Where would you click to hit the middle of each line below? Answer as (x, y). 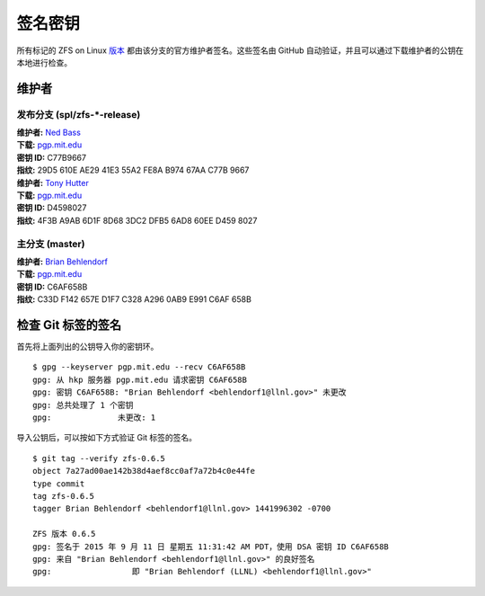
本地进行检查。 (44, 62)
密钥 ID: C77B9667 (52, 157)
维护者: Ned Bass (48, 133)
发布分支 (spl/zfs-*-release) (79, 114)
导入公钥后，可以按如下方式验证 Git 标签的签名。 (107, 438)
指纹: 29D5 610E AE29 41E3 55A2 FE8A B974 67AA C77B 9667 (133, 170)
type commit (59, 484)
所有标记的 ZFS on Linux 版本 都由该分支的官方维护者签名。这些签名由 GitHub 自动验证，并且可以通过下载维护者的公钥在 (240, 50)
